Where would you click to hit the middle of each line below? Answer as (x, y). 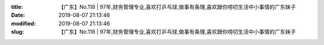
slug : (17, 32)
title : (17, 7)
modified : (23, 23)
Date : (18, 15)
